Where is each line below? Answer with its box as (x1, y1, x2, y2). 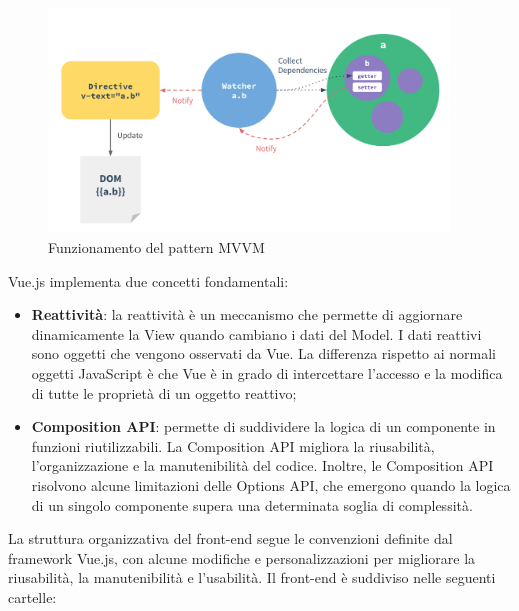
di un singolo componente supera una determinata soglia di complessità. (31, 494, 473, 515)
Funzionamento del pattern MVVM (48, 236, 265, 257)
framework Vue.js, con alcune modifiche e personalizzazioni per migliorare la (8, 547, 476, 568)
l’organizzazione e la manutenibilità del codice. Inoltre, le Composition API (31, 455, 494, 476)
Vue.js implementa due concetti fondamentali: (8, 270, 289, 291)
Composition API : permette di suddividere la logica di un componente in (31, 416, 496, 437)
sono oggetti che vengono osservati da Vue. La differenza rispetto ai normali (31, 343, 496, 364)
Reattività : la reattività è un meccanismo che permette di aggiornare (31, 304, 463, 325)
